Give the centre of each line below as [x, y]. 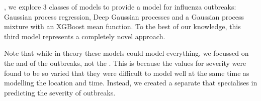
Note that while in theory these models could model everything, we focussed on [126, 53]
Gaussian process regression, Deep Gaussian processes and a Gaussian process [124, 16]
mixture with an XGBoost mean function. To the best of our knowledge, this [122, 26]
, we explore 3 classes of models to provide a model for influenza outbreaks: [120, 7]
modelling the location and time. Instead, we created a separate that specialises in [131, 83]
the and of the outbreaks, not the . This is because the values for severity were [125, 63]
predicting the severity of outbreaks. [60, 92]
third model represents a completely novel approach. [85, 36]
